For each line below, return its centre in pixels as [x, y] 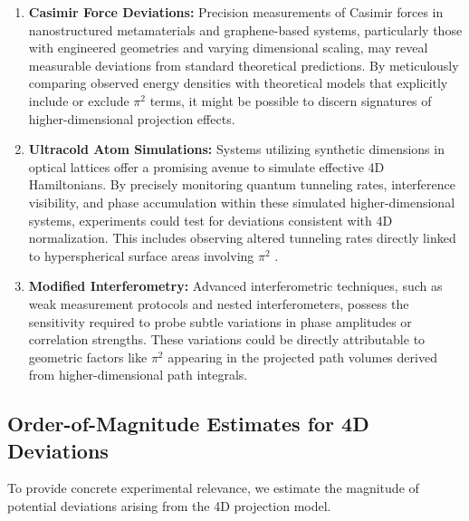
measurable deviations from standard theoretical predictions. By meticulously [244, 65]
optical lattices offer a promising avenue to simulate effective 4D [206, 166]
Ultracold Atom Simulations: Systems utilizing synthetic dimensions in [236, 149]
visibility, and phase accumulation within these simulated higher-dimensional [242, 202]
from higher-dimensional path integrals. [138, 375]
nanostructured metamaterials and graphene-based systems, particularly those [245, 29]
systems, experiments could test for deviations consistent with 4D [211, 220]
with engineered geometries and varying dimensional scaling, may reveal [228, 48]
